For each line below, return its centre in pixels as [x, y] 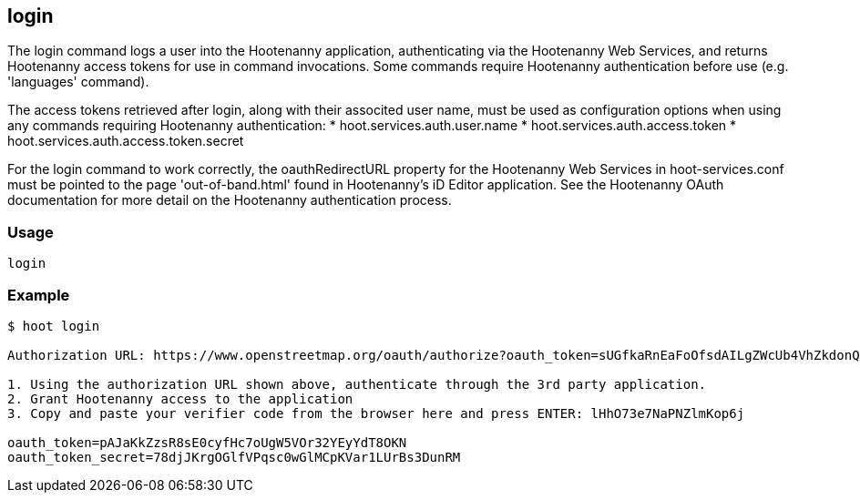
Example [39, 295]
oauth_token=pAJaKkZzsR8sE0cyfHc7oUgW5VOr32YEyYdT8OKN [207, 442]
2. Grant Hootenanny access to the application [180, 398]
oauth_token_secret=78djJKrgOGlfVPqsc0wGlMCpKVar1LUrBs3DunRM [234, 457]
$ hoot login [54, 326]
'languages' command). [78, 82]
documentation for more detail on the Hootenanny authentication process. [230, 200]
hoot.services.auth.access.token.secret [126, 141]
